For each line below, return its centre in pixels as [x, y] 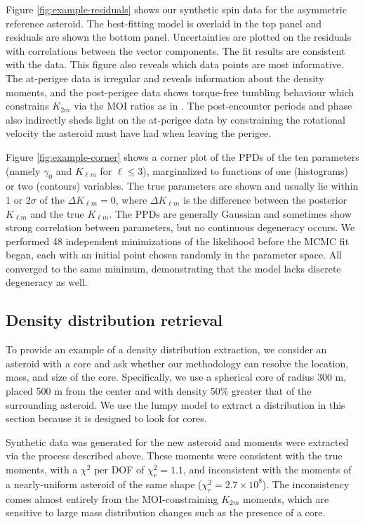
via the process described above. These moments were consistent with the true [174, 456]
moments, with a [42, 470]
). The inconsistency [306, 484]
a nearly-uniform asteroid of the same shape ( [104, 484]
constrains [27, 106]
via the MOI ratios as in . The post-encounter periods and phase [213, 106]
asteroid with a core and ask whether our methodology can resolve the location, [177, 363]
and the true [57, 213]
